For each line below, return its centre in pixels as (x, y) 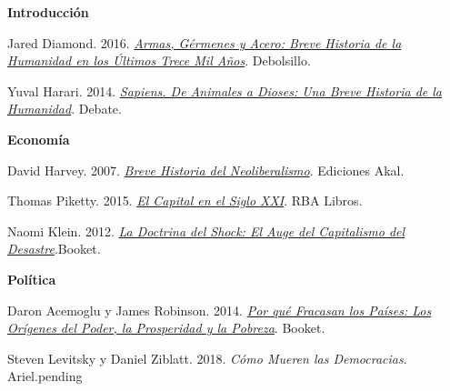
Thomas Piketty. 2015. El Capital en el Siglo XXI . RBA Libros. (185, 201)
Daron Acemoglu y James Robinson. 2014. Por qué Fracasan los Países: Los (220, 310)
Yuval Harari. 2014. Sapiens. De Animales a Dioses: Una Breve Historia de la (225, 90)
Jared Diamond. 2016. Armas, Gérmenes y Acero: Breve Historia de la (205, 42)
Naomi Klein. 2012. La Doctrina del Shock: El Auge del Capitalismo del (206, 231)
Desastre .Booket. (54, 249)
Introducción (48, 12)
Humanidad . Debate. (65, 109)
